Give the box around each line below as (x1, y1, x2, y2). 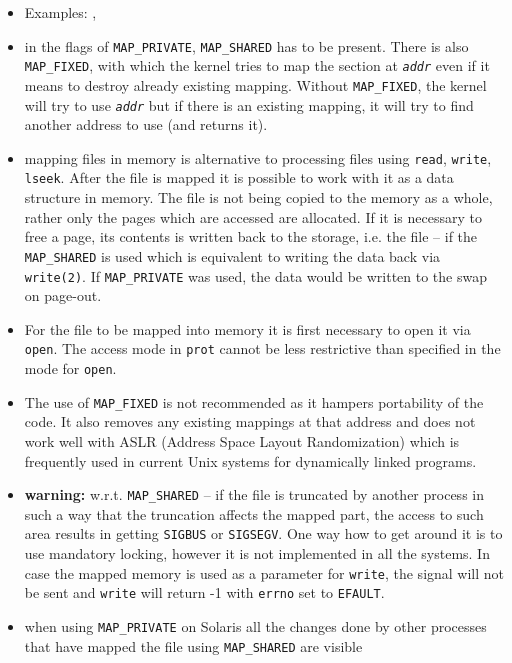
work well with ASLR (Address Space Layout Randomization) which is (24, 430, 460, 451)
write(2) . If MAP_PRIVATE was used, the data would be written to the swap (24, 265, 487, 286)
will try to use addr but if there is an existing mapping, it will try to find (24, 94, 474, 115)
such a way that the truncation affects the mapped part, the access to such (24, 503, 484, 524)
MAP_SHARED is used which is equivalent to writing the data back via (24, 245, 441, 266)
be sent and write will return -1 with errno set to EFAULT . (24, 582, 385, 603)
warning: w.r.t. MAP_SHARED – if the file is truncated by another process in (24, 484, 484, 505)
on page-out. (24, 285, 102, 306)
